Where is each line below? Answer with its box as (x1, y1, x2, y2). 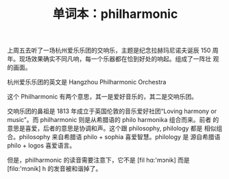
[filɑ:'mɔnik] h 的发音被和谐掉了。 (7, 165, 102, 173)
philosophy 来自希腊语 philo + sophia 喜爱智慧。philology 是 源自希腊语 (19, 133, 221, 141)
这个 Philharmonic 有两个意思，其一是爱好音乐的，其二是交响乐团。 (7, 93, 197, 101)
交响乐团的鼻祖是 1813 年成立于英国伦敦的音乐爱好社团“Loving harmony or (7, 107, 217, 115)
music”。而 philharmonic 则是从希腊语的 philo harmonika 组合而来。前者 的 (7, 116, 219, 124)
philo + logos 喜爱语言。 (7, 141, 76, 150)
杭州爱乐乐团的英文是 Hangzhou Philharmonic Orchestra (7, 78, 167, 86)
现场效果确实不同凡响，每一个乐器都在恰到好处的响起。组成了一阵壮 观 (19, 55, 219, 63)
